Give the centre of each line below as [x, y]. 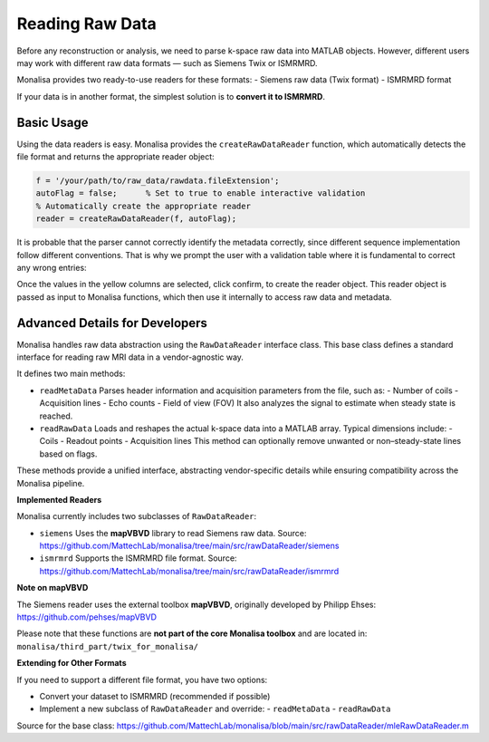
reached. [56, 416]
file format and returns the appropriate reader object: [115, 157]
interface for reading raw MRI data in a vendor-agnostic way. [130, 357]
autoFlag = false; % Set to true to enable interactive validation [201, 193]
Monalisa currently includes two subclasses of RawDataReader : [137, 516]
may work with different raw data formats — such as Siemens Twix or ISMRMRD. [167, 63]
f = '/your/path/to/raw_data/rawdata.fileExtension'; [158, 181]
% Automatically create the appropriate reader [143, 206]
